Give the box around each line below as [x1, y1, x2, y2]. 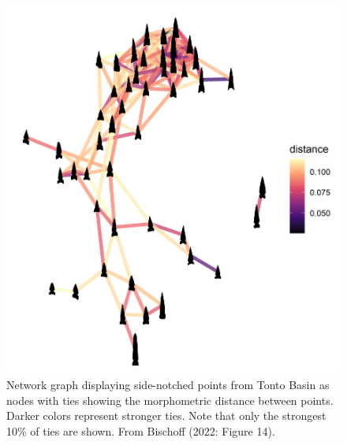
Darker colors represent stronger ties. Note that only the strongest [6, 407, 326, 424]
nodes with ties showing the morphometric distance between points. [6, 391, 334, 408]
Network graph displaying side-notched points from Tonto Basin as [6, 376, 330, 392]
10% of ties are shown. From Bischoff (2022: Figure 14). [6, 422, 275, 439]
